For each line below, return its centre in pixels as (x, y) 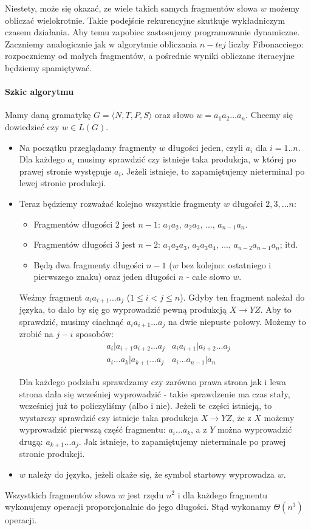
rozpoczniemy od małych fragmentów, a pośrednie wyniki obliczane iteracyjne (150, 56)
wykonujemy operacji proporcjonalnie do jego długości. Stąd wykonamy (138, 507)
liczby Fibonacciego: (266, 44)
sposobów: (94, 334)
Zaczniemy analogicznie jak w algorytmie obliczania (101, 44)
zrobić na (36, 334)
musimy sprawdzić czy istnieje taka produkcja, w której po (187, 159)
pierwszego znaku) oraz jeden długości (105, 277)
